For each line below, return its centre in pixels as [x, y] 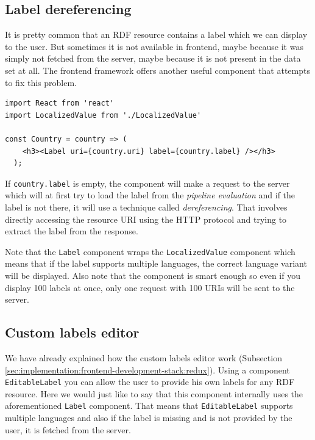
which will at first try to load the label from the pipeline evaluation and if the [150, 195]
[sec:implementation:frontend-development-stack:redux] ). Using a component [147, 370]
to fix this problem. [41, 82]
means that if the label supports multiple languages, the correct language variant [156, 263]
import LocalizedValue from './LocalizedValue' [103, 115]
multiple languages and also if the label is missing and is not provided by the [149, 418]
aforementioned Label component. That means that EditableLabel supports [149, 406]
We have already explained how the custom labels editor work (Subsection [143, 358]
